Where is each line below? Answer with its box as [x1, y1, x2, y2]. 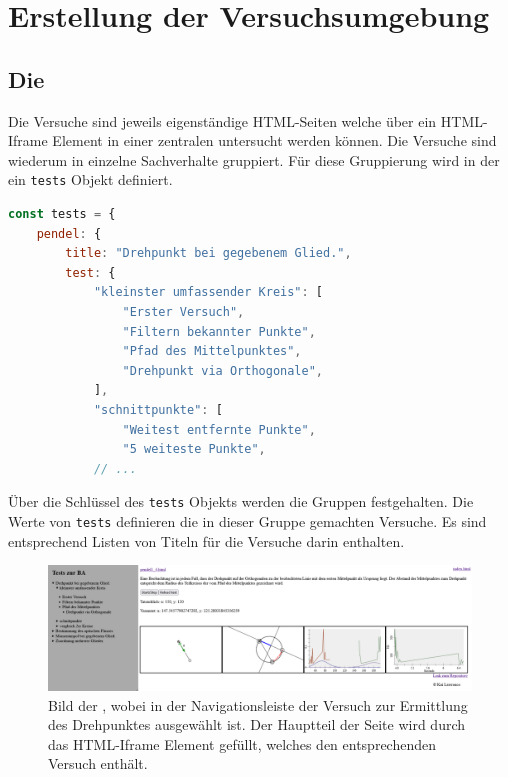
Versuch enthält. [48, 753, 148, 774]
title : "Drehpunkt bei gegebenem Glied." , [65, 246, 352, 261]
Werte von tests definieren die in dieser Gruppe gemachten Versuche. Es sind [8, 510, 487, 531]
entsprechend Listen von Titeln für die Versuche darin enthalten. [8, 530, 405, 551]
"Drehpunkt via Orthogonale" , [122, 363, 324, 378]
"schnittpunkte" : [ [93, 402, 223, 417]
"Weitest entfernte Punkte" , [122, 422, 316, 437]
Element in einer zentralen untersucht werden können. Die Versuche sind [52, 130, 497, 151]
